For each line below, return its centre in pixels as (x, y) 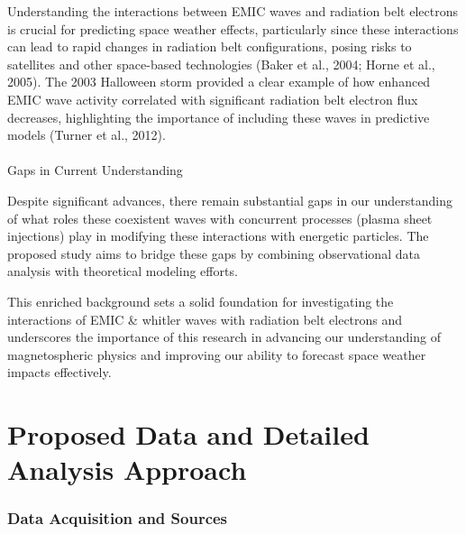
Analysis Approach (127, 470)
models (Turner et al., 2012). (87, 135)
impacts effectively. (59, 372)
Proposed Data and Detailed (188, 434)
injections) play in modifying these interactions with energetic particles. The (218, 236)
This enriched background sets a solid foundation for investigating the (201, 301)
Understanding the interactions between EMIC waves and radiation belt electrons (233, 11)
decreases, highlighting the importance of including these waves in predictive (219, 117)
